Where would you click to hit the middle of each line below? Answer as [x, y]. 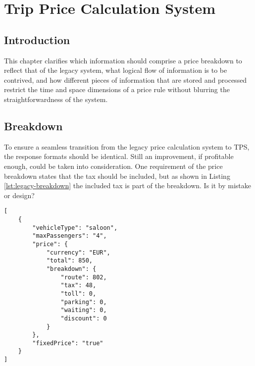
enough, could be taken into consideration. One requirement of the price [113, 166]
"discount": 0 [84, 318]
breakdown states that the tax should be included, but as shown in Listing [117, 176]
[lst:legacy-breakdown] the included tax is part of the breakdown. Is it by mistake [127, 185]
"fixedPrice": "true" [68, 343]
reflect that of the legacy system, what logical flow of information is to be [116, 70]
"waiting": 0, [84, 310]
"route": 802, [84, 277]
